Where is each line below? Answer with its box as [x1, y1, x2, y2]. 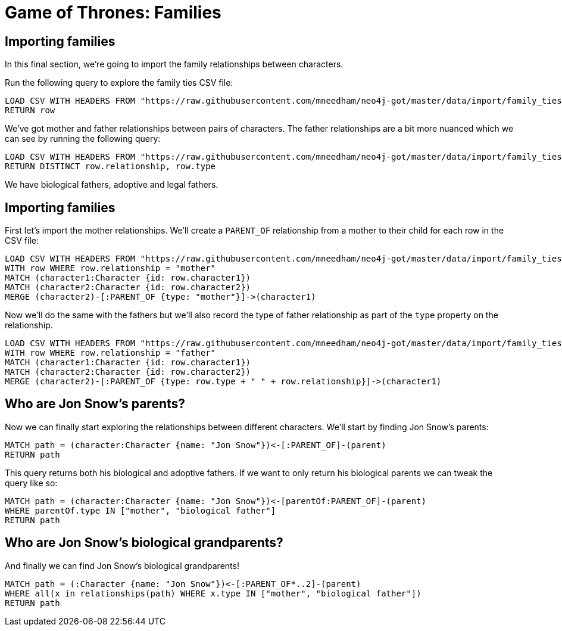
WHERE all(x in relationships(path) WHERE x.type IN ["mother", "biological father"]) [5, 588, 421, 598]
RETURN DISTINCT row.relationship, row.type [5, 161, 216, 172]
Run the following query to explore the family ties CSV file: [5, 77, 233, 88]
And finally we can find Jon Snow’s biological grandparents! [5, 560, 239, 571]
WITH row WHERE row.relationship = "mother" [5, 263, 216, 273]
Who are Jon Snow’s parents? [5, 396, 186, 412]
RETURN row [5, 105, 55, 116]
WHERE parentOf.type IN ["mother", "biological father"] [5, 505, 276, 515]
